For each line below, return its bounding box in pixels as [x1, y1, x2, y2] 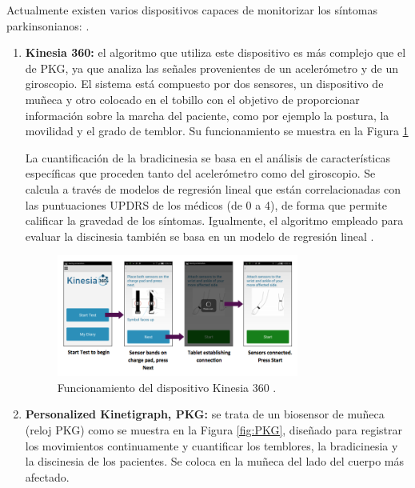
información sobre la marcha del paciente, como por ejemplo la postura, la [25, 106, 389, 123]
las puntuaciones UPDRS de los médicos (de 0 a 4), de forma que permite [25, 196, 387, 213]
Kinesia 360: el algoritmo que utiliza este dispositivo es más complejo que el [25, 44, 406, 61]
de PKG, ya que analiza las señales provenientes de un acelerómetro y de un [25, 59, 398, 76]
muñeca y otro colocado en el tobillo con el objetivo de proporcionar [25, 90, 360, 107]
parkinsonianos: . [6, 17, 90, 34]
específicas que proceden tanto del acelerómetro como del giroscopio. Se [25, 165, 376, 182]
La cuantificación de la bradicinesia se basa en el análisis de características [25, 149, 390, 166]
